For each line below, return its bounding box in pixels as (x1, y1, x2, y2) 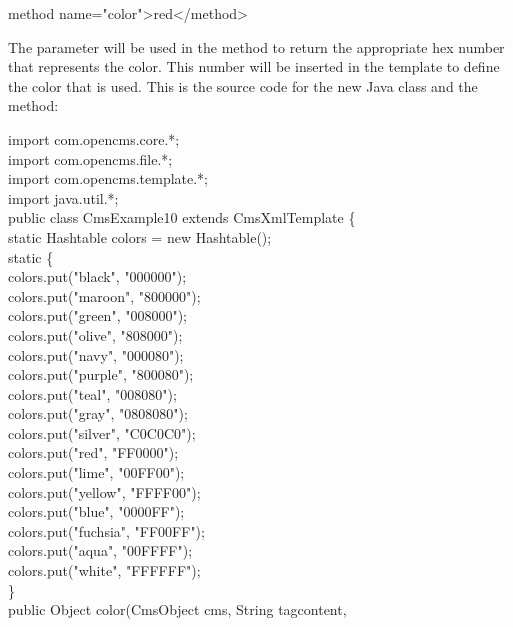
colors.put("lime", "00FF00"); (8, 462, 185, 483)
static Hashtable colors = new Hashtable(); (8, 226, 272, 247)
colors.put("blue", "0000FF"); (8, 501, 185, 522)
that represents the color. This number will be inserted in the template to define (8, 56, 500, 77)
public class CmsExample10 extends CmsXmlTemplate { (8, 207, 356, 228)
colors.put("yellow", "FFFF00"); (8, 481, 201, 502)
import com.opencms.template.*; (8, 168, 209, 189)
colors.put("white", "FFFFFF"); (8, 560, 201, 581)
